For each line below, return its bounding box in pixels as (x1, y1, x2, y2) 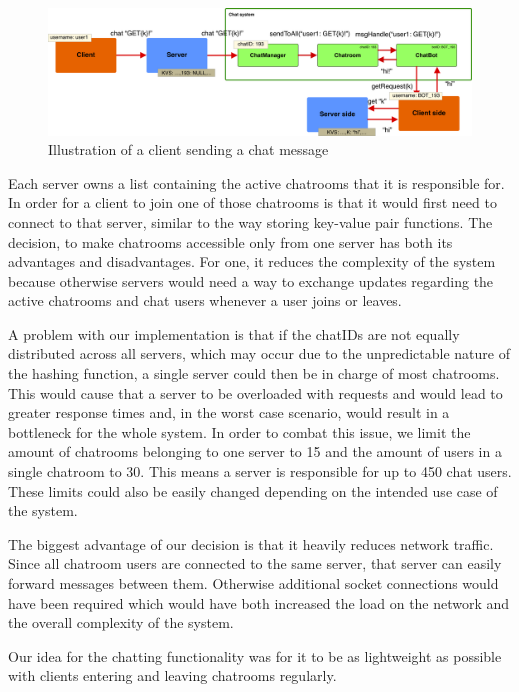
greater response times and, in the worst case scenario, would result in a (8, 402, 450, 423)
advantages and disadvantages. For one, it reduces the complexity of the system (8, 251, 496, 272)
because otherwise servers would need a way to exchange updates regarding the (8, 270, 494, 291)
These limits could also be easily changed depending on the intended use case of (8, 480, 498, 501)
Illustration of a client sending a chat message (48, 139, 329, 160)
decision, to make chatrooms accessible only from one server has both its (8, 231, 453, 252)
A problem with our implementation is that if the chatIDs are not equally (8, 323, 460, 344)
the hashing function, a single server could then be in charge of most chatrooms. (8, 363, 500, 384)
